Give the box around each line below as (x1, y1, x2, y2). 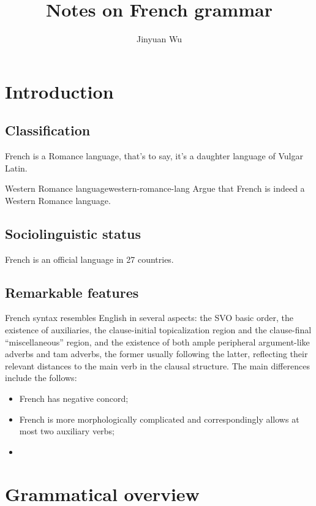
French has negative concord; (19, 392, 129, 405)
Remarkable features (5, 282, 139, 301)
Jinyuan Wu (136, 32, 182, 45)
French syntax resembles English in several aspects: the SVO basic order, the (5, 311, 293, 324)
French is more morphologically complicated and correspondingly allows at (19, 412, 299, 425)
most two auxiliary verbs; (19, 425, 115, 437)
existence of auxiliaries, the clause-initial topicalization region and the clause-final (5, 323, 312, 336)
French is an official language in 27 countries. (5, 252, 174, 265)
